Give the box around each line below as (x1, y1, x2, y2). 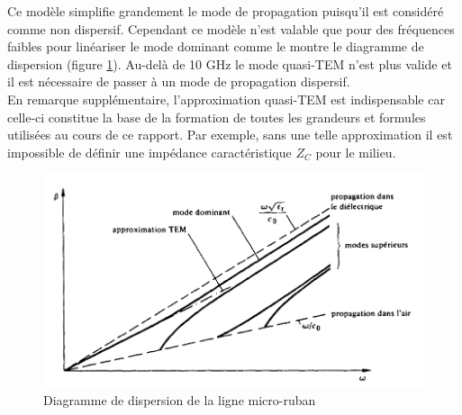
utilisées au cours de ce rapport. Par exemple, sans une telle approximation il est (7, 125, 453, 144)
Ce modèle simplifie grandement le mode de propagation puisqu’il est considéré (7, 2, 444, 20)
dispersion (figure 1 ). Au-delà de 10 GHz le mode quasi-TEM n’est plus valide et (7, 54, 452, 73)
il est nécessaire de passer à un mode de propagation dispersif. (7, 72, 350, 91)
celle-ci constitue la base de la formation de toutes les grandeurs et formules (7, 107, 426, 126)
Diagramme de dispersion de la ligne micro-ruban (43, 391, 316, 410)
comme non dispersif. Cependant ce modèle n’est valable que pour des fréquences (7, 19, 455, 38)
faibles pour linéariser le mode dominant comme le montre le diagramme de (7, 37, 424, 56)
